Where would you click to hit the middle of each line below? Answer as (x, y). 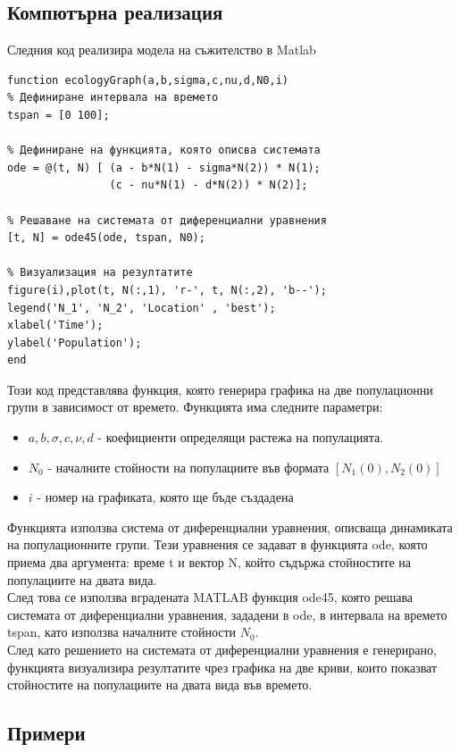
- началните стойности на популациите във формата (188, 467)
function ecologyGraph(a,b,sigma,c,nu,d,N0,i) (148, 80)
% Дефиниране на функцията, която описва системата (164, 150)
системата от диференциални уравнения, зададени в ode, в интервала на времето (227, 614)
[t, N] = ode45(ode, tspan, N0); (106, 238)
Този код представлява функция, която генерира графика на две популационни (220, 389)
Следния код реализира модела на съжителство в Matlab (162, 50)
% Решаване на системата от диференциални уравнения (167, 220)
